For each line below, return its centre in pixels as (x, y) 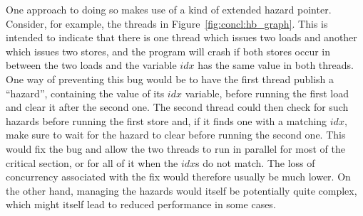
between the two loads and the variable (91, 65)
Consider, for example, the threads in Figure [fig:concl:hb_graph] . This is (167, 23)
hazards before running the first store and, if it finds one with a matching (167, 120)
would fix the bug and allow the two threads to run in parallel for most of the (175, 148)
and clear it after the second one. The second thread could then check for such (177, 107)
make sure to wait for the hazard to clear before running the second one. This (176, 135)
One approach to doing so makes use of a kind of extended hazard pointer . (169, 9)
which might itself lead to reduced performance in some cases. (141, 204)
